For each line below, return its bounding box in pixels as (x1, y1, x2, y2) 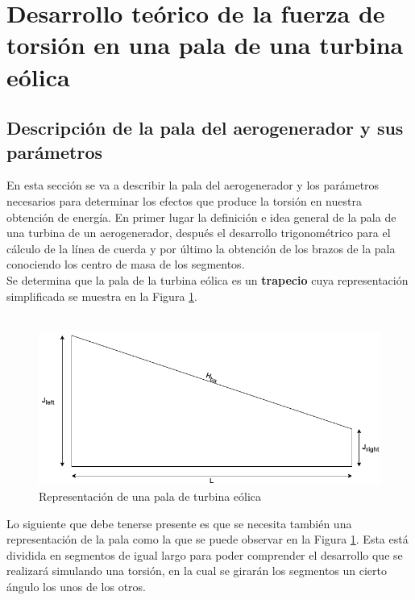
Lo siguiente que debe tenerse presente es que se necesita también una (6, 515, 352, 531)
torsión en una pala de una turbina (6, 28, 404, 61)
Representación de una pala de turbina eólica (39, 488, 262, 505)
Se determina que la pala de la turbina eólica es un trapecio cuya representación (6, 271, 409, 288)
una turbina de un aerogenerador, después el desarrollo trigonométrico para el (6, 224, 391, 241)
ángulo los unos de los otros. (6, 578, 147, 595)
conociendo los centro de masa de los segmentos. (6, 256, 245, 273)
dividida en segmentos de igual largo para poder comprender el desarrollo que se (6, 546, 403, 563)
